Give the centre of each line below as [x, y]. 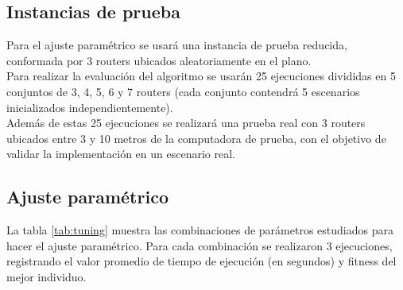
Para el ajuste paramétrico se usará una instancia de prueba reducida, [177, 45]
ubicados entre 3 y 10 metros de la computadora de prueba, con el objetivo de [196, 138]
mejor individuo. [46, 276]
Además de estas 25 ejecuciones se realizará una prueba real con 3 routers [186, 123]
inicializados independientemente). [90, 107]
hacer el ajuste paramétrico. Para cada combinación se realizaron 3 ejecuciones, [200, 245]
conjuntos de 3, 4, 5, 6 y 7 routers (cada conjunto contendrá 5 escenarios [183, 91]
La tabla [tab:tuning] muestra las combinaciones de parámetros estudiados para [200, 230]
